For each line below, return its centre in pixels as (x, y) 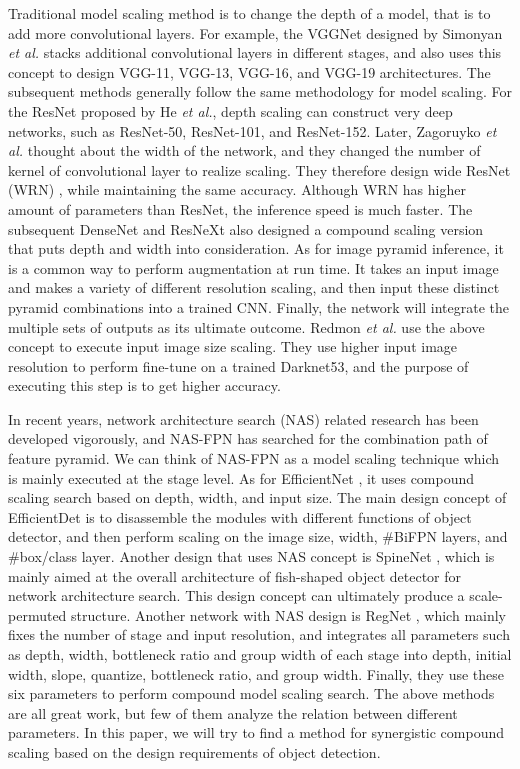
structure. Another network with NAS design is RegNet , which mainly (289, 614)
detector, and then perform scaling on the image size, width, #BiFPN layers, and (258, 536)
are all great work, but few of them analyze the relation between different (233, 712)
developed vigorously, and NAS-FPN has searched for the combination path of (248, 438)
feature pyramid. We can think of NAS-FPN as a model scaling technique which (254, 458)
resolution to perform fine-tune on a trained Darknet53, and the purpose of (238, 365)
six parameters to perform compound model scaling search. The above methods (251, 693)
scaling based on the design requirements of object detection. (194, 751)
